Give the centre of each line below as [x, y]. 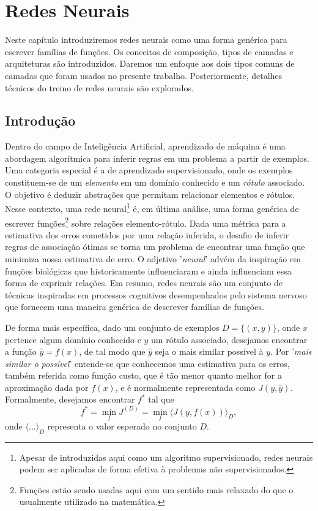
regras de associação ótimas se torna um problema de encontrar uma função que [155, 247]
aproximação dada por [47, 387]
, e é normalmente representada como [185, 387]
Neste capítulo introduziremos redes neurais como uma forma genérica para [146, 40]
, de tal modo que [112, 351]
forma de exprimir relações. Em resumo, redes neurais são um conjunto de [144, 283]
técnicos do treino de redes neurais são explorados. [99, 87]
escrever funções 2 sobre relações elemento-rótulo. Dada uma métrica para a [146, 222]
